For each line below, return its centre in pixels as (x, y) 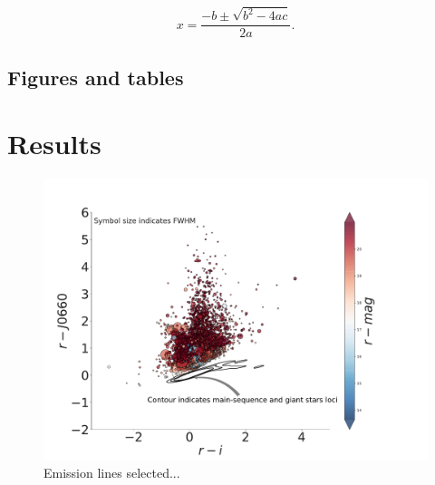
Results (54, 144)
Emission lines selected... (112, 473)
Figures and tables (96, 77)
